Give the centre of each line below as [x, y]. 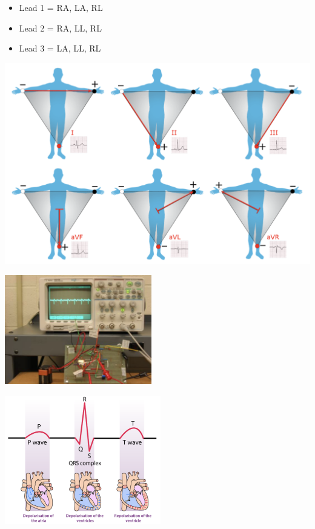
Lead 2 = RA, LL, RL [60, 28]
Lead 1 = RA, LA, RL [61, 7]
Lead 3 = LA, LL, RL [60, 48]
